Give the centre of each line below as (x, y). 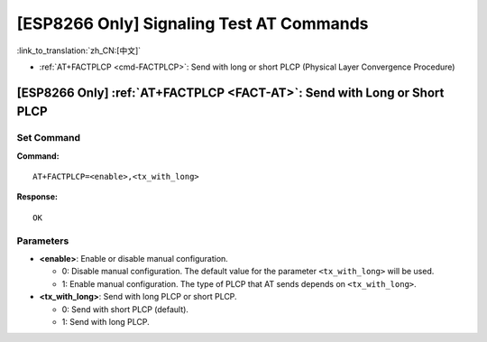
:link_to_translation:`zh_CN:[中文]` (79, 51)
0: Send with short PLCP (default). (125, 309)
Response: (37, 197)
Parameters (43, 241)
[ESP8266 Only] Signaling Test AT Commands (193, 23)
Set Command (49, 138)
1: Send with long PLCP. (106, 321)
